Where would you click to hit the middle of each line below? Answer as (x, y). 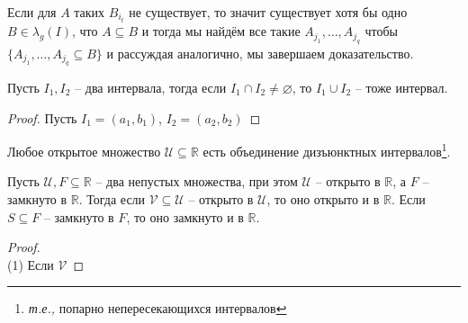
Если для (32, 12)
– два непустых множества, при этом (197, 181)
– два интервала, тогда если (151, 87)
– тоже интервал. (401, 87)
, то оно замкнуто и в (185, 216)
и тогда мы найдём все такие (221, 31)
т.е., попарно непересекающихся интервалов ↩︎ (157, 308)
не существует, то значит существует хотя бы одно (268, 12)
